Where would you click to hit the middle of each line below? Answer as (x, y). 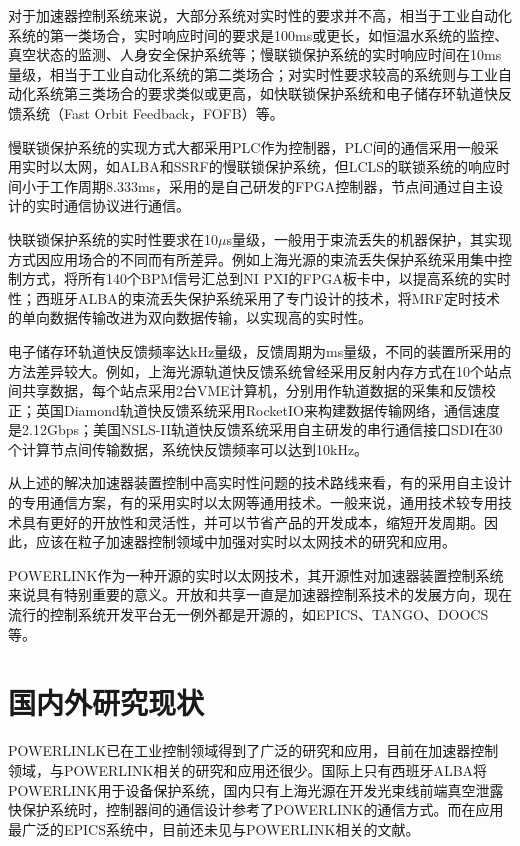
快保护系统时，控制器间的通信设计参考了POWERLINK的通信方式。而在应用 (256, 809)
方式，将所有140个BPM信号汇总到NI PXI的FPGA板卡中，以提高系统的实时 (266, 278)
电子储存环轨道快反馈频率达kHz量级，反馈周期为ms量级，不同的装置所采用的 (260, 350)
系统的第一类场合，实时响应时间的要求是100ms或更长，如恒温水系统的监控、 (258, 34)
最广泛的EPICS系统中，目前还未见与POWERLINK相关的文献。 (214, 828)
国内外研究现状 (106, 702)
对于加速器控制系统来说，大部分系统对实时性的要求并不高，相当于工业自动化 (260, 15)
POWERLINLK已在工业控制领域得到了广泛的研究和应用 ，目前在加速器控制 (253, 750)
